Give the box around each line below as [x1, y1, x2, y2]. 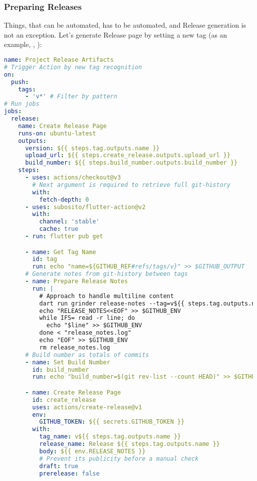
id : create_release [32, 396, 96, 403]
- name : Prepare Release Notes [25, 278, 128, 285]
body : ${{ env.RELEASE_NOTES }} [39, 447, 146, 455]
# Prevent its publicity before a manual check [39, 455, 199, 462]
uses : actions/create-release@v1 [32, 403, 142, 411]
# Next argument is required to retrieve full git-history [32, 181, 231, 188]
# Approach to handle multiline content [39, 292, 174, 300]
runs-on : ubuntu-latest [18, 130, 96, 137]
